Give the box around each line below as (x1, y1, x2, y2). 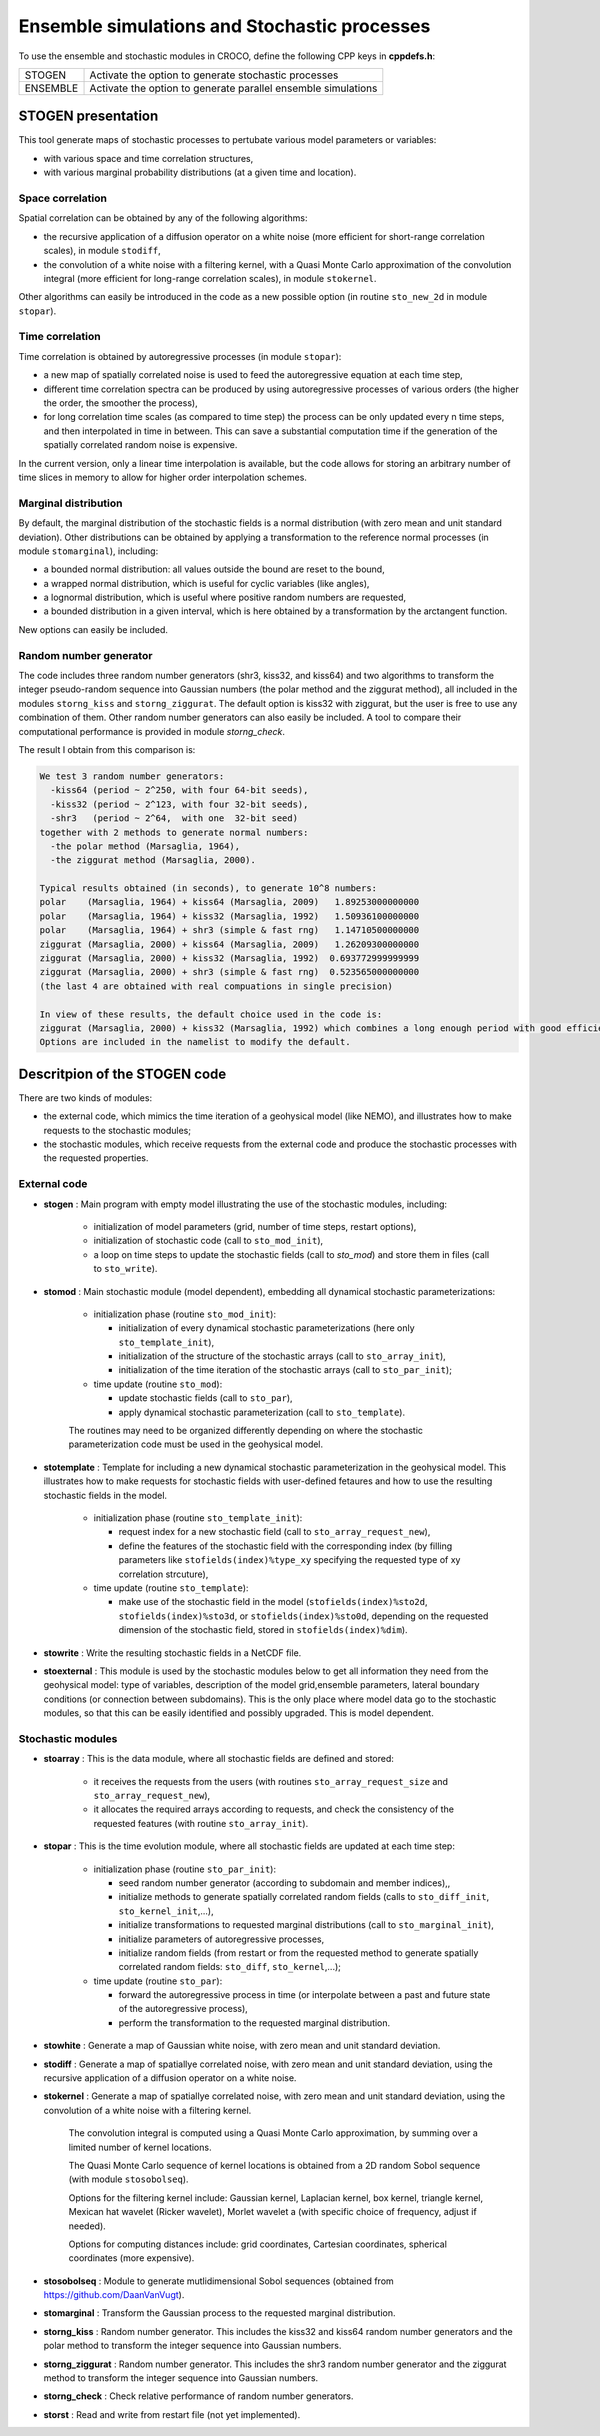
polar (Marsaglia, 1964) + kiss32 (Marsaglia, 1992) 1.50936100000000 (39, 910, 420, 922)
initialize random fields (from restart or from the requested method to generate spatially (118, 1946, 479, 1959)
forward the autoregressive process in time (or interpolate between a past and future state (118, 1989, 491, 2001)
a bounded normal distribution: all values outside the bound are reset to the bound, (43, 563, 385, 575)
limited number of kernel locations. (68, 2141, 212, 2153)
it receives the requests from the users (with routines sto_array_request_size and (93, 1775, 449, 1787)
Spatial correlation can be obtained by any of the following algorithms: (18, 212, 308, 224)
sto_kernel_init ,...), (118, 1905, 214, 1917)
